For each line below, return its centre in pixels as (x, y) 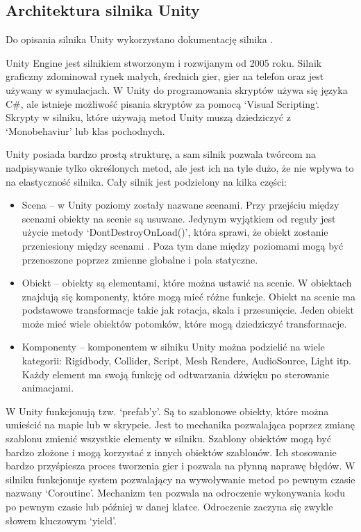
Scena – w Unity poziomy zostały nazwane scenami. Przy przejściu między (180, 205)
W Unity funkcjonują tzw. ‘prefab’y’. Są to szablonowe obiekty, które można (167, 411)
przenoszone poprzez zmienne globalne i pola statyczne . (140, 259)
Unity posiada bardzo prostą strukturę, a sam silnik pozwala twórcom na (161, 154)
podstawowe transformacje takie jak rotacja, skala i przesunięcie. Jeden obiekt (188, 310)
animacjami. (48, 388)
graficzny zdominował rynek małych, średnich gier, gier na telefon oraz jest (165, 76)
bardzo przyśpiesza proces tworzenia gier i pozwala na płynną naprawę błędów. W (180, 466)
